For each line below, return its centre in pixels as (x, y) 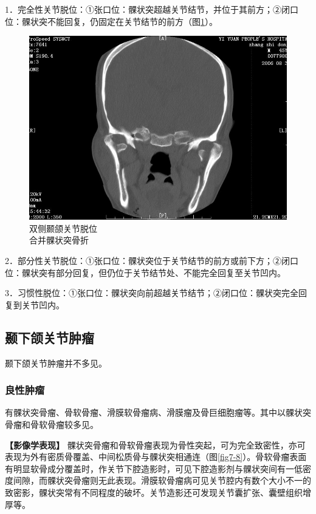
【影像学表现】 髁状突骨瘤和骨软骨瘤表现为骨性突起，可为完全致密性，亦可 (155, 445)
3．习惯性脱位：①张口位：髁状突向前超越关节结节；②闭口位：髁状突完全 (152, 293)
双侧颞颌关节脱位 (63, 228)
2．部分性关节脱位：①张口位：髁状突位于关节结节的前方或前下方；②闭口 (152, 260)
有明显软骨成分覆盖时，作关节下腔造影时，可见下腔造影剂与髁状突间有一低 (154, 468)
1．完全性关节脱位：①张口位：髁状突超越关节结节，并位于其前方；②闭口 (152, 9)
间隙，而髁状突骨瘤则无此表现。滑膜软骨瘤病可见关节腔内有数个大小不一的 (162, 480)
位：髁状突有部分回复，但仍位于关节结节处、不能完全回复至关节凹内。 (145, 272)
